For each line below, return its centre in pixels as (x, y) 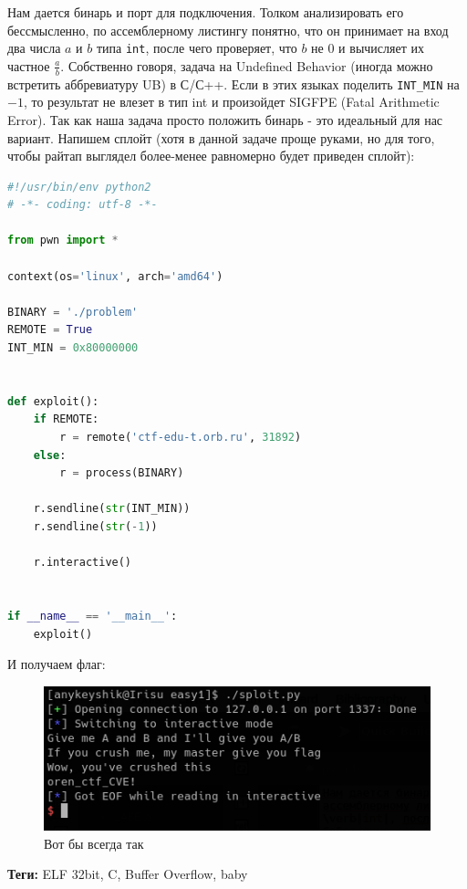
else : (50, 455)
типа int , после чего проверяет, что (197, 48)
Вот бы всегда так (94, 843)
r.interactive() (83, 563)
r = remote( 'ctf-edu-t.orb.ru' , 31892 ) (181, 438)
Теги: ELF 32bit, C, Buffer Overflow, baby (128, 874)
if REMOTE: (66, 419)
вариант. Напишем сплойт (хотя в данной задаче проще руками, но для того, (221, 137)
